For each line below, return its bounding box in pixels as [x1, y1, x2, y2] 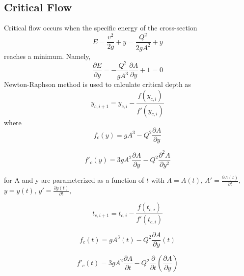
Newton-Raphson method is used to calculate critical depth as [4, 79, 191, 89]
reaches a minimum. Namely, [4, 51, 91, 61]
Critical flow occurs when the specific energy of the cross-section [4, 23, 197, 33]
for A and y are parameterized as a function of [4, 175, 144, 185]
